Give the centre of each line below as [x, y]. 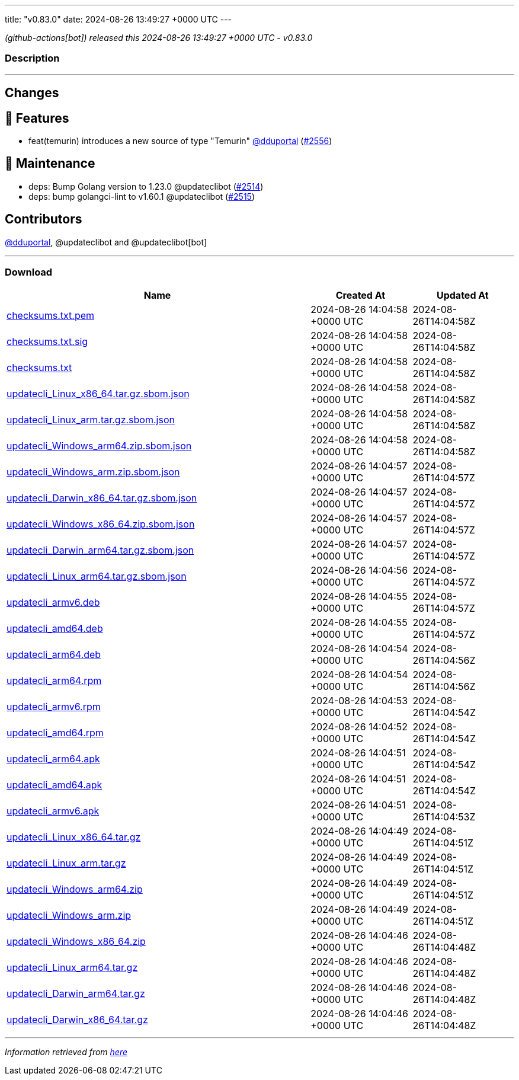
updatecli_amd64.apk [55, 785]
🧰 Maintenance [50, 164]
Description [32, 58]
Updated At [462, 295]
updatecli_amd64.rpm [55, 733]
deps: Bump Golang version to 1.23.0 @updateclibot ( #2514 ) [146, 186]
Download [29, 272]
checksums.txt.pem [51, 316]
